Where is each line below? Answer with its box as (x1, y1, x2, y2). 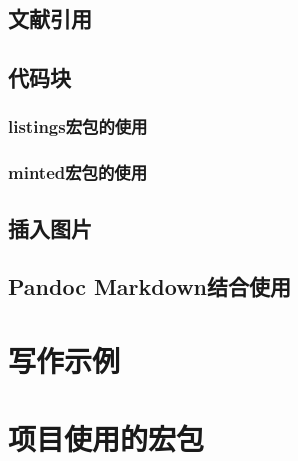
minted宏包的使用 (8, 160, 148, 185)
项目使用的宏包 (8, 418, 205, 459)
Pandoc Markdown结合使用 (8, 271, 291, 302)
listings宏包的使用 (8, 114, 148, 139)
